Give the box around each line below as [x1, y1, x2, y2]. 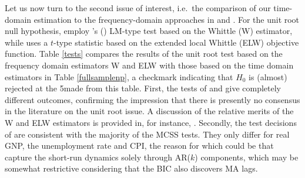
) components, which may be [195, 150, 299, 163]
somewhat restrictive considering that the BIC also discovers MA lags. [5, 162, 258, 174]
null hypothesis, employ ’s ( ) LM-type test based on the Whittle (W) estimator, [5, 25, 293, 37]
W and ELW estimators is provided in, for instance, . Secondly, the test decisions [5, 116, 297, 128]
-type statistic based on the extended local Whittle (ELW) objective [53, 36, 299, 48]
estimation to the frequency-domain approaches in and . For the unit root [33, 13, 300, 25]
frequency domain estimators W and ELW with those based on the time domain [5, 59, 294, 71]
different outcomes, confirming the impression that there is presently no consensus [5, 93, 300, 105]
